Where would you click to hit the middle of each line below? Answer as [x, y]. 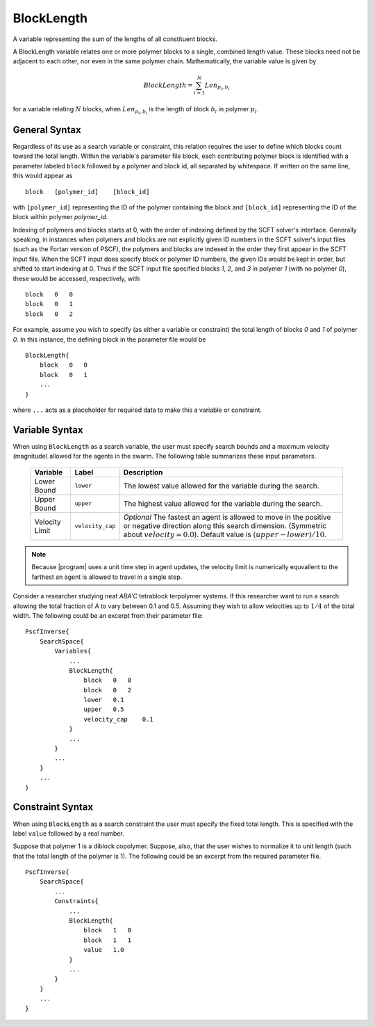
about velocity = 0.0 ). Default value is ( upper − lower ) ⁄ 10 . [225, 534]
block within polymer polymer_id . [60, 217]
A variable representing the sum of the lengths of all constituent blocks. [115, 39]
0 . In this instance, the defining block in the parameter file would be [109, 339]
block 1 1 [108, 940]
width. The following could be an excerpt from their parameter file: [108, 615]
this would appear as [43, 176]
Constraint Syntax [53, 807]
